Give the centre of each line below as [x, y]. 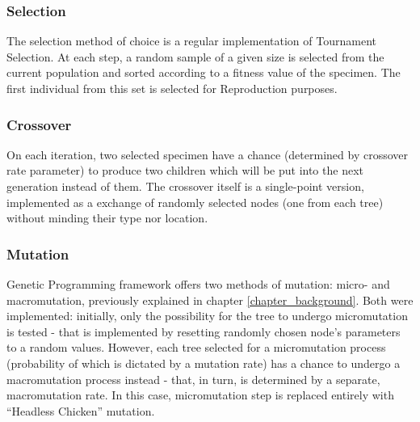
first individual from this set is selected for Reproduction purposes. [172, 88]
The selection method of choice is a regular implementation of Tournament [191, 41]
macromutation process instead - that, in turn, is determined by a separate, [193, 379]
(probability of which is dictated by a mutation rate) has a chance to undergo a [204, 363]
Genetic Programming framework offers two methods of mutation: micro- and [198, 284]
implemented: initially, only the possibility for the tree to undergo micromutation [207, 316]
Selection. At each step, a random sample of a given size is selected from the [195, 56]
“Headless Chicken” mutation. [81, 410]
